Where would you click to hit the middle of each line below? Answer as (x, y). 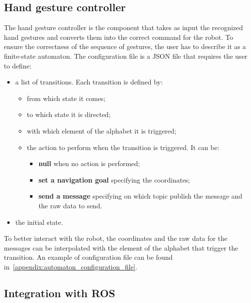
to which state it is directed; (69, 114)
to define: (18, 65)
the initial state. (39, 222)
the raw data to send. (70, 205)
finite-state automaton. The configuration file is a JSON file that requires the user (126, 56)
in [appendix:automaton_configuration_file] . (71, 266)
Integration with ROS (60, 293)
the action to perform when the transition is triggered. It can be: (123, 147)
